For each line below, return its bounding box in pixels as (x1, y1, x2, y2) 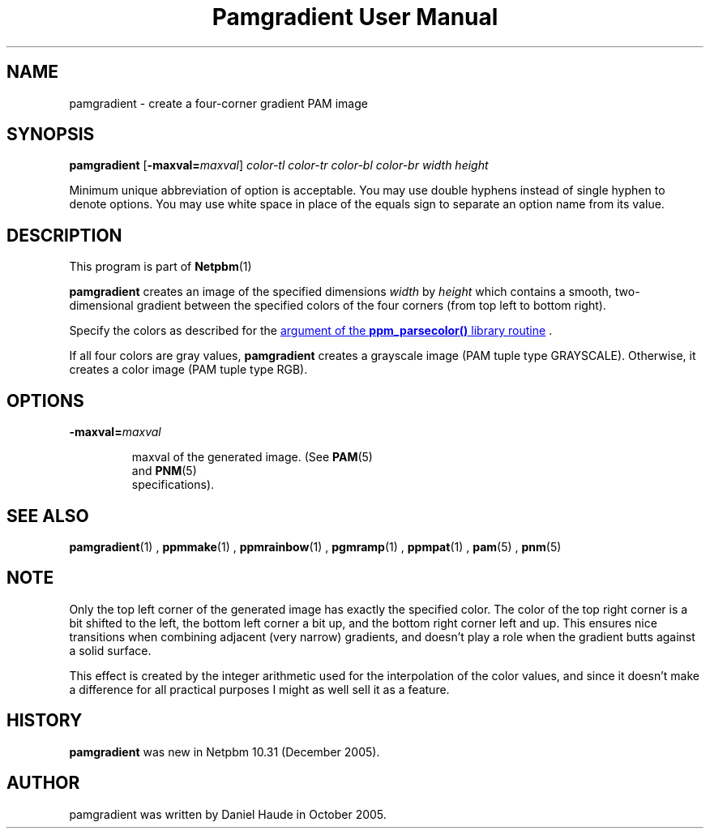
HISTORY (6, 710, 83, 731)
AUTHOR (6, 773, 80, 794)
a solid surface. (69, 643, 152, 657)
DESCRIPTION (6, 225, 122, 246)
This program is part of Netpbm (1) (69, 259, 252, 274)
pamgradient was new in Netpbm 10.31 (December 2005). (69, 744, 380, 759)
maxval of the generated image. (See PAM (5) (131, 450, 373, 465)
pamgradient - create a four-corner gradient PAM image (69, 96, 368, 110)
